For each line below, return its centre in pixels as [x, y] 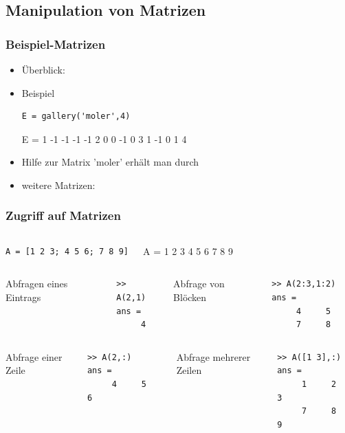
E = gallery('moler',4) [76, 116]
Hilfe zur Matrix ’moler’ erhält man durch [110, 162]
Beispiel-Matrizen [56, 44]
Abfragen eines [37, 284]
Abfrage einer [34, 356]
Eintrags [23, 297]
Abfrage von [199, 284]
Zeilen [189, 370]
